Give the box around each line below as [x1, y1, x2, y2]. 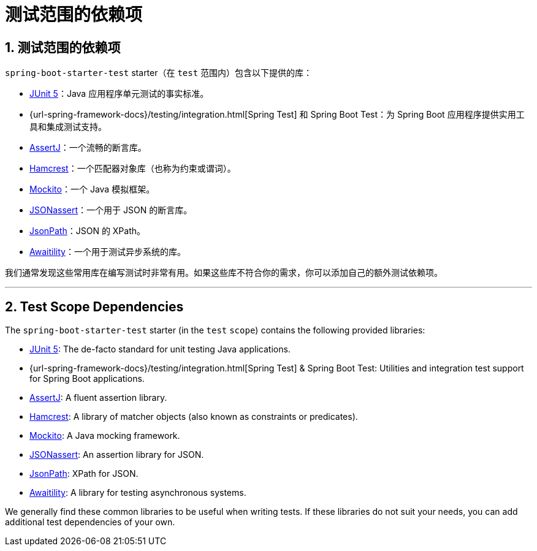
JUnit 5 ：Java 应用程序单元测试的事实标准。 [29, 88, 209, 99]
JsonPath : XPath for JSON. [29, 468, 139, 479]
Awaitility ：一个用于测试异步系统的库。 [29, 246, 186, 257]
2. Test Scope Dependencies [5, 298, 184, 314]
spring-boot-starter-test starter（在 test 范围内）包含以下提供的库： [5, 67, 313, 78]
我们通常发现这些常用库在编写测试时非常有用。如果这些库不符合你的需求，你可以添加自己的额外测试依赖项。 [5, 267, 443, 278]
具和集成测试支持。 [29, 121, 107, 132]
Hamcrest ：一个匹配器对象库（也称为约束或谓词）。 [29, 163, 236, 174]
